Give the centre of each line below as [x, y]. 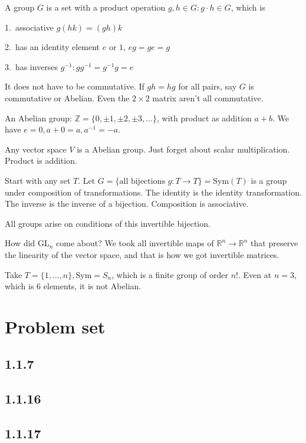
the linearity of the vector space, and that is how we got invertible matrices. [142, 254]
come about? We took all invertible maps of [135, 243]
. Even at [255, 274]
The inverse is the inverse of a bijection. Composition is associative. [127, 204]
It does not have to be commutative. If [75, 86]
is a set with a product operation [106, 7]
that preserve [274, 243]
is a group [269, 180]
